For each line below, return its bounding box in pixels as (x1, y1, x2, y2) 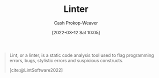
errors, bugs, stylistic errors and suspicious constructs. (9, 57, 123, 63)
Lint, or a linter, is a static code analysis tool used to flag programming (9, 52, 154, 58)
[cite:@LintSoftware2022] (9, 67, 63, 73)
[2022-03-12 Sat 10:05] (51, 29, 100, 35)
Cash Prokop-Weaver (53, 20, 98, 26)
